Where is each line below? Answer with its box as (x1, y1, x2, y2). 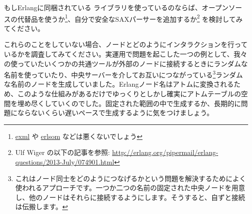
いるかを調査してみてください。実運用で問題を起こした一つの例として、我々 (4, 49, 248, 59)
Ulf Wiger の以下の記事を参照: (15, 147, 110, 157)
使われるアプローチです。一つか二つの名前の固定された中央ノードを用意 (15, 183, 245, 193)
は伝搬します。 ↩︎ (15, 201, 68, 212)
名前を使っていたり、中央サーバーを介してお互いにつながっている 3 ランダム (4, 68, 243, 79)
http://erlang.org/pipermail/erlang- (112, 147, 219, 157)
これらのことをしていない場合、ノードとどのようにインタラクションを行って (4, 39, 248, 49)
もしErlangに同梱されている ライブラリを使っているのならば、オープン (4, 2, 229, 12)
